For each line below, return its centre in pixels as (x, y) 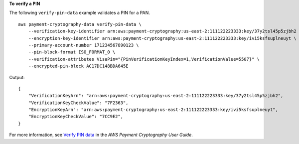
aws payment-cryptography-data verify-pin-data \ (80, 24)
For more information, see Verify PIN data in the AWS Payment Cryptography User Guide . (101, 135)
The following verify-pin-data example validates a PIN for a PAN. (80, 13)
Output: (17, 77)
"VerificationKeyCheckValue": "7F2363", (78, 103)
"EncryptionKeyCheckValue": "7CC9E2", (76, 117)
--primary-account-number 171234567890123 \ (83, 45)
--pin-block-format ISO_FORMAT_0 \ (72, 52)
